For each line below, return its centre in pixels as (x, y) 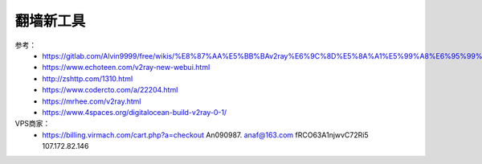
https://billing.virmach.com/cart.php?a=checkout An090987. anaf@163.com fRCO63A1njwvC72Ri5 (205, 135)
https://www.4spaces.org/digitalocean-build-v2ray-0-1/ (135, 112)
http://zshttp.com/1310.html (88, 78)
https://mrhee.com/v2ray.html (92, 101)
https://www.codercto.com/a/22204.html (110, 90)
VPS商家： (33, 124)
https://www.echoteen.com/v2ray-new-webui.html (126, 68)
